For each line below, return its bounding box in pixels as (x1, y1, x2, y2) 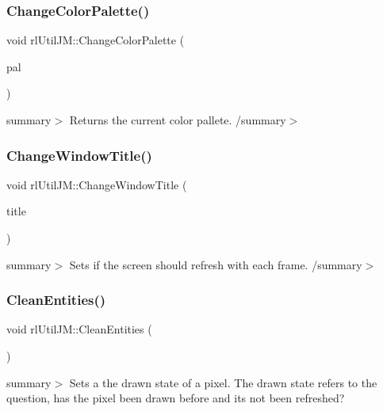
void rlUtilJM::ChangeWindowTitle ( (6, 176, 187, 192)
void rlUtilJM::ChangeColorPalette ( (6, 32, 185, 48)
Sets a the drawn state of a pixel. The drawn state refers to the (69, 374, 377, 390)
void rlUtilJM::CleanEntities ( (6, 321, 152, 337)
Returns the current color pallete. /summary (69, 112, 286, 127)
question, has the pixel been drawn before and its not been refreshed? (6, 390, 345, 406)
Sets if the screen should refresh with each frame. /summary (69, 256, 362, 272)
